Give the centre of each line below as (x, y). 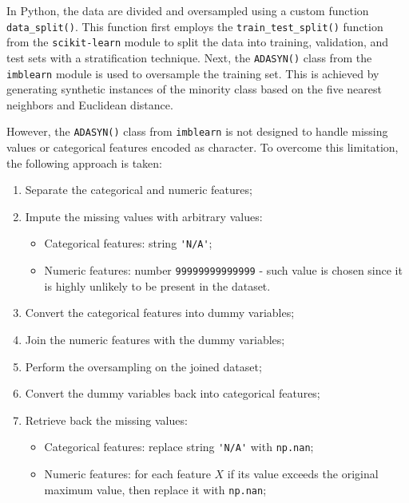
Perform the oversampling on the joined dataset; (143, 366)
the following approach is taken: (84, 162)
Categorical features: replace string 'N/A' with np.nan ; (179, 447)
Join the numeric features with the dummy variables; (155, 339)
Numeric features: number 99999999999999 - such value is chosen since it (223, 270)
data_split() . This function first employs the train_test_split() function (195, 26)
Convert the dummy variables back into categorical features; (173, 393)
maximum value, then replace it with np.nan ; (155, 489)
